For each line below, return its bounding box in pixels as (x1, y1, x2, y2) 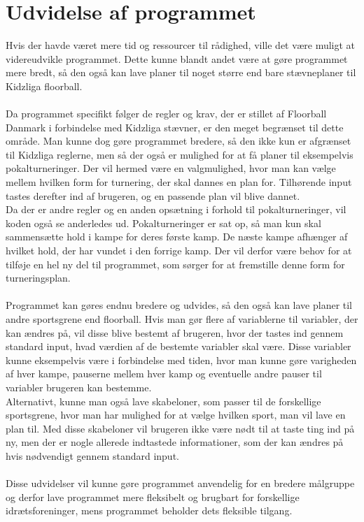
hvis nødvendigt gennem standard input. (6, 448, 179, 463)
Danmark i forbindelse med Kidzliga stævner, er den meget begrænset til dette (6, 119, 344, 134)
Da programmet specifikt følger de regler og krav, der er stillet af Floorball (6, 106, 327, 121)
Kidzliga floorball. (6, 78, 83, 93)
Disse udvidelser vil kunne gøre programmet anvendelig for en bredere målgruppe (6, 476, 355, 491)
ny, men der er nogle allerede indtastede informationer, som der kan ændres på (6, 435, 344, 449)
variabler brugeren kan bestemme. (6, 379, 152, 394)
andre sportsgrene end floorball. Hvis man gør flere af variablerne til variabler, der (6, 312, 358, 326)
